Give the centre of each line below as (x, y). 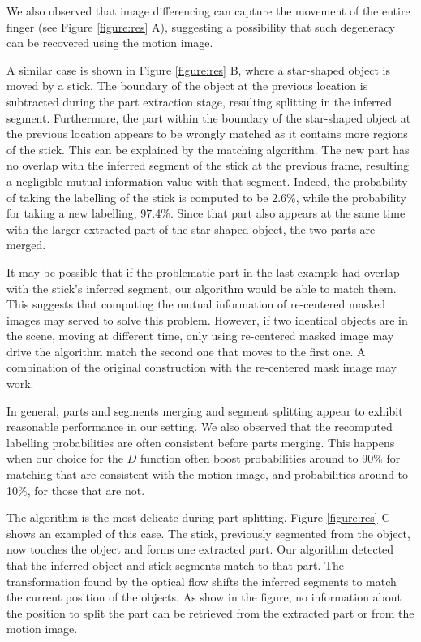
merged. (26, 245)
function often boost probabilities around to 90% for (270, 458)
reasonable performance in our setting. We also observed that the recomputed (200, 427)
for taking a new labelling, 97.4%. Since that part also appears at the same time (206, 213)
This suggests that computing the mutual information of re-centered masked (196, 304)
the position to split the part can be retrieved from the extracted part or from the (210, 612)
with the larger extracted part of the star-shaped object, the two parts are (191, 228)
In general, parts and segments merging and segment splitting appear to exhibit (205, 410)
